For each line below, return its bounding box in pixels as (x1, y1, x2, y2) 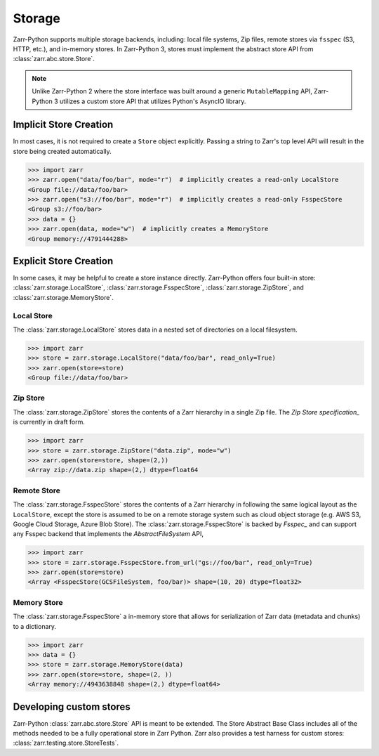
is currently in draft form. (13, 418, 86, 426)
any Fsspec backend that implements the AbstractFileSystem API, (13, 530, 204, 538)
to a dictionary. (13, 622, 56, 630)
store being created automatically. (13, 147, 112, 155)
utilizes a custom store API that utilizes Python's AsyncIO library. (60, 97, 246, 105)
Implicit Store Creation (13, 119, 114, 131)
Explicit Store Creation (13, 255, 114, 267)
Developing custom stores (13, 700, 131, 712)
